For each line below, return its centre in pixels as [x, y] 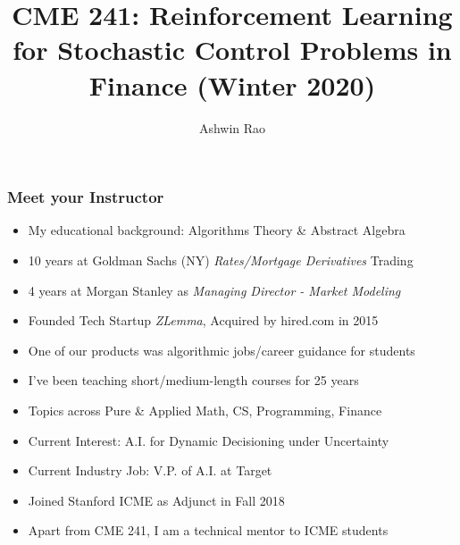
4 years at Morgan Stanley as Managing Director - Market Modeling [214, 290]
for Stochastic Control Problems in [232, 50]
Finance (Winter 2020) [232, 84]
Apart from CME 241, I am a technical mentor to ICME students [208, 530]
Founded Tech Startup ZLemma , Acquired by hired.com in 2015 [203, 320]
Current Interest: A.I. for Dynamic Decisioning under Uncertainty [209, 440]
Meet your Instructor [86, 197]
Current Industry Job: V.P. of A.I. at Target [150, 470]
